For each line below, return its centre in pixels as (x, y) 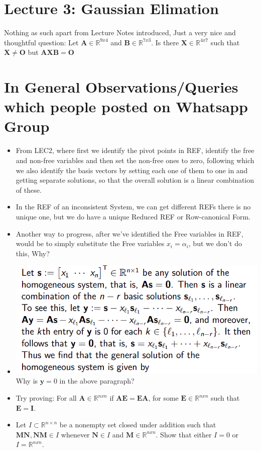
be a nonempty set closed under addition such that (138, 425)
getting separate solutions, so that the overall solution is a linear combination (135, 180)
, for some (163, 398)
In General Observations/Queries (121, 87)
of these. (29, 190)
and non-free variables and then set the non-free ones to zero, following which (135, 160)
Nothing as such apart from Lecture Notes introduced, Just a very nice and (120, 32)
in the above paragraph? (97, 381)
